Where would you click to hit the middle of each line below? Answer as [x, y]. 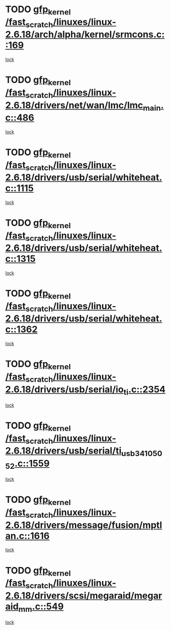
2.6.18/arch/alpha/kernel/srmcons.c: [85, 35]
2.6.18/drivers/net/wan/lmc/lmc [74, 105]
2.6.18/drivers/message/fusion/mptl [84, 525]
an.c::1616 [27, 536]
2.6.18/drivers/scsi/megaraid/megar [84, 595]
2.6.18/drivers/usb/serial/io [64, 389]
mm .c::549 [41, 607]
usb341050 [142, 453]
